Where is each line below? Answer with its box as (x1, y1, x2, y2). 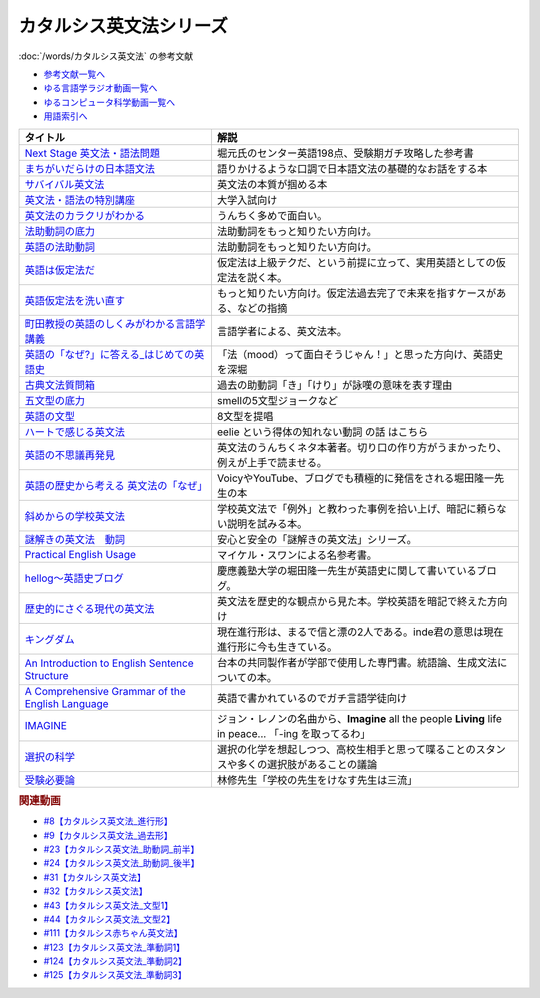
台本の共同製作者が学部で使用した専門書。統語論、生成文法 (216, 655, 498, 669)
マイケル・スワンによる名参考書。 (216, 548, 377, 562)
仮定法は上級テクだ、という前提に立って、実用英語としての (216, 255, 496, 269)
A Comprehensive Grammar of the (24, 684, 187, 698)
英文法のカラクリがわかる (24, 208, 145, 222)
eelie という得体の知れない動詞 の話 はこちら (216, 425, 429, 439)
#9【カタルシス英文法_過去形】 (43, 829, 173, 841)
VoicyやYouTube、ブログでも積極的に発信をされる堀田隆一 (216, 471, 495, 485)
